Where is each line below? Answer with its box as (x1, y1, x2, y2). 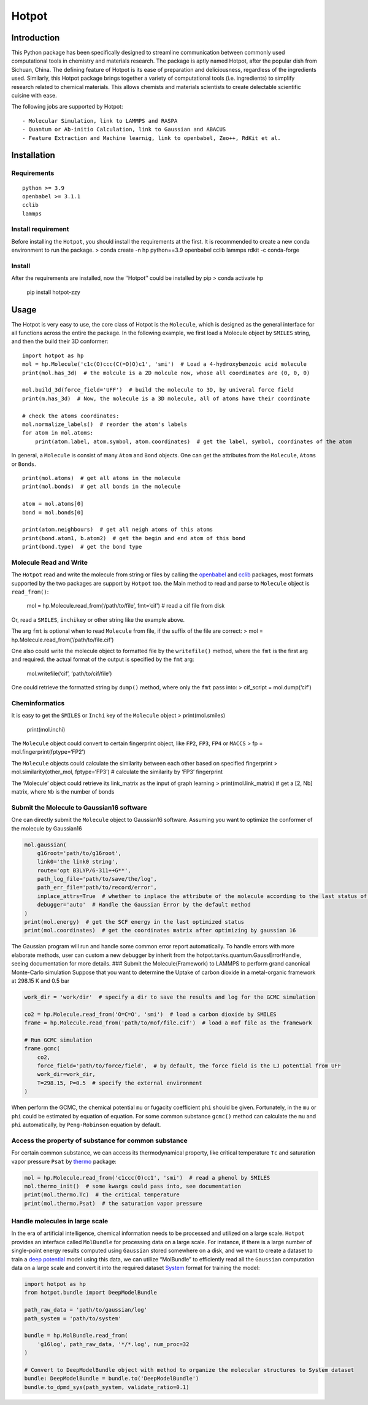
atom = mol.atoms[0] (22, 500, 84, 508)
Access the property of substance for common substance (11, 1136, 188, 1145)
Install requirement (11, 225, 70, 233)
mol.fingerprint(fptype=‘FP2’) (11, 748, 86, 756)
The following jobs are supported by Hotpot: (11, 103, 123, 110)
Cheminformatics (11, 699, 65, 707)
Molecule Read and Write (11, 558, 88, 567)
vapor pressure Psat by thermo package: (11, 1158, 117, 1165)
